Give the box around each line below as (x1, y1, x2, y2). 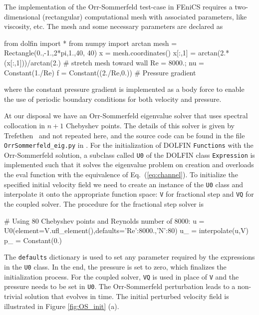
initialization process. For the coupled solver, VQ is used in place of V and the (4, 271, 239, 282)
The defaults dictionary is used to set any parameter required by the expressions (4, 252, 255, 262)
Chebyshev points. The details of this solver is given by (65, 120, 235, 130)
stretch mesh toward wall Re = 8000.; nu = (71, 57, 205, 67)
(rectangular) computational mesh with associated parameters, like (42, 11, 247, 21)
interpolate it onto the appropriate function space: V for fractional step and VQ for (4, 189, 254, 199)
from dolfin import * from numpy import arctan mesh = (4, 37, 177, 48)
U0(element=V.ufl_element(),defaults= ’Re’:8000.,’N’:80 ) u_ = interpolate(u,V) (4, 225, 249, 236)
